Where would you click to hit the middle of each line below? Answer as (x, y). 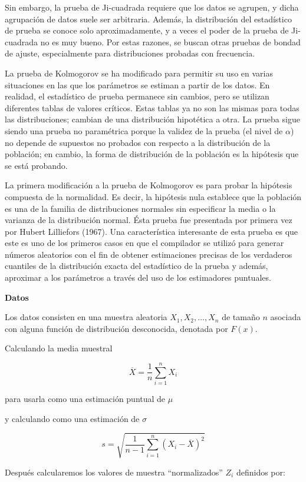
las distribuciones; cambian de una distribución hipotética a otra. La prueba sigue (152, 119)
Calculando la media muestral (59, 348)
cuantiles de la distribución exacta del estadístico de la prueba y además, (136, 266)
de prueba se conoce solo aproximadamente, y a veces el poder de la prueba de (147, 30)
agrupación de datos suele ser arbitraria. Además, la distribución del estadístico (148, 19)
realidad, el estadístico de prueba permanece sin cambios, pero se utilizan (137, 96)
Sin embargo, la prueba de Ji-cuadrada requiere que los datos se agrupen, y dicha (152, 7)
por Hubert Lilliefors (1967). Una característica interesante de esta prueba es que (152, 231)
